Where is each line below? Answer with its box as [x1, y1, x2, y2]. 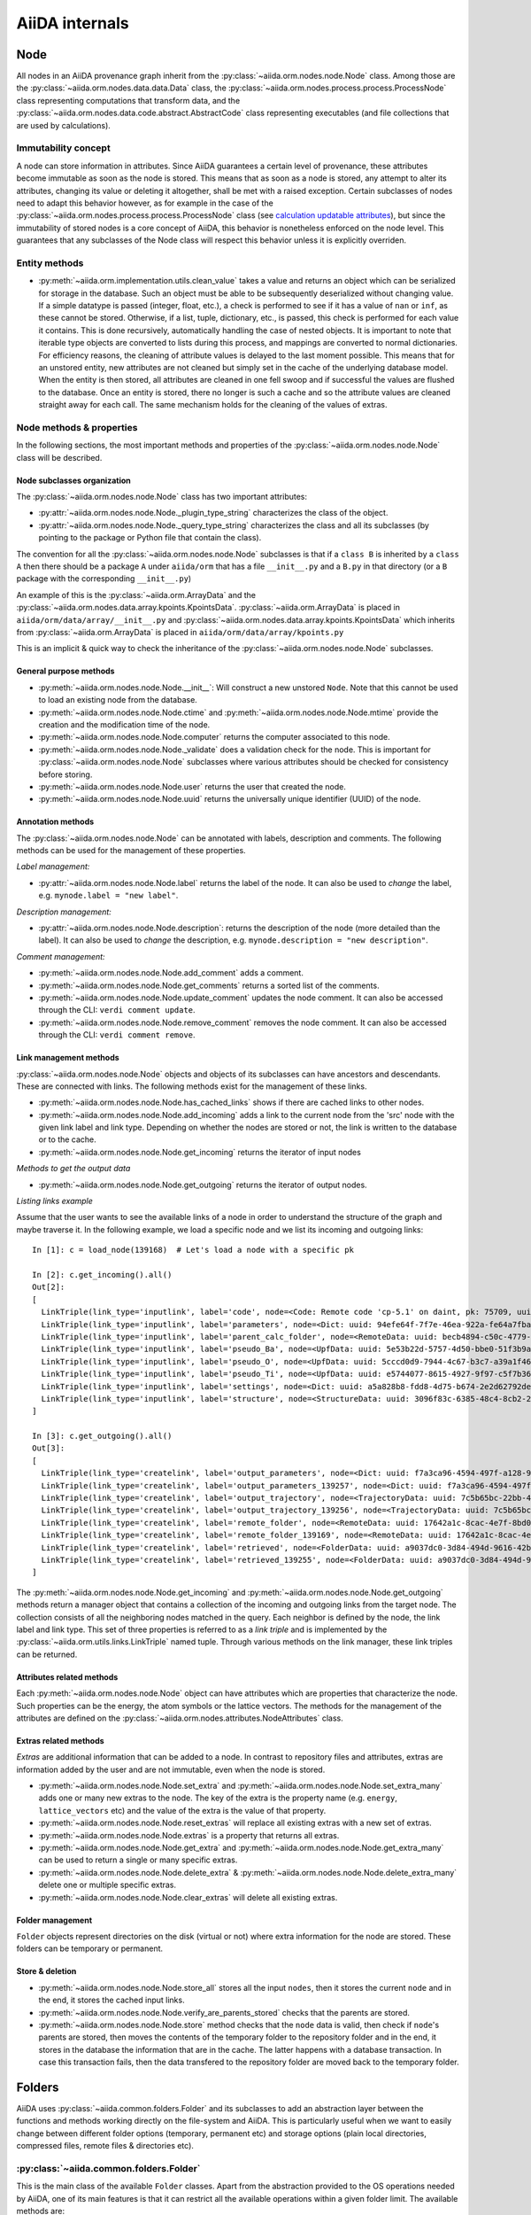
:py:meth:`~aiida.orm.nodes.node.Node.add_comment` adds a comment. [38, 968, 304, 978]
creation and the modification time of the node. [38, 719, 211, 730]
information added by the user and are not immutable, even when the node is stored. [16, 1764, 326, 1775]
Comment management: [16, 951, 105, 961]
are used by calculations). [16, 120, 111, 130]
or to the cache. [38, 1134, 96, 1145]
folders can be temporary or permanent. [16, 1943, 164, 1954]
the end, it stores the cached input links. [38, 1994, 185, 2006]
